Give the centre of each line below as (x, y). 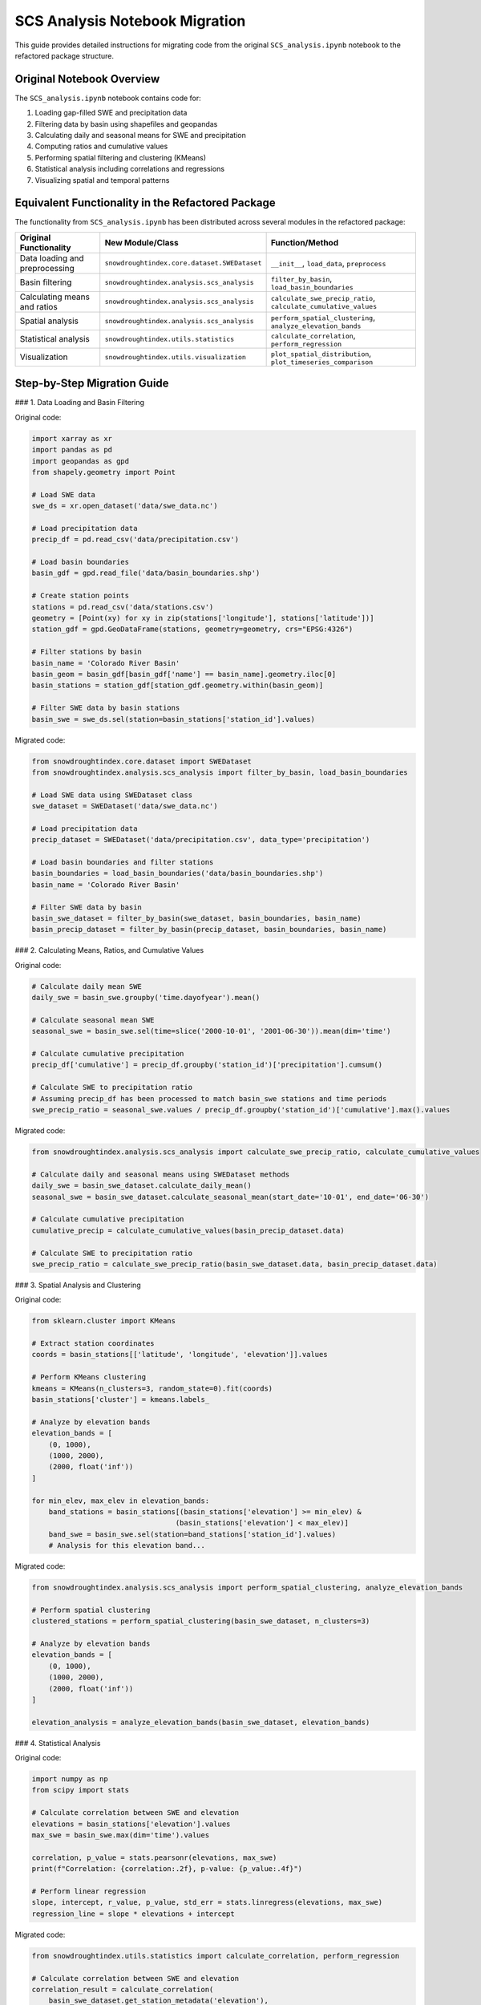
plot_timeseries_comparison (322, 362)
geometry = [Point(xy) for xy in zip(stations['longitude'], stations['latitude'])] (203, 618)
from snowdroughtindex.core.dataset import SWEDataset (141, 761)
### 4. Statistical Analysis (58, 1743)
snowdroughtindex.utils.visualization (175, 357)
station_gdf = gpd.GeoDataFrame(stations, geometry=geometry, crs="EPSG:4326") (192, 629)
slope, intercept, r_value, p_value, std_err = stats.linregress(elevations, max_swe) (207, 1902)
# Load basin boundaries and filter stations (123, 863)
